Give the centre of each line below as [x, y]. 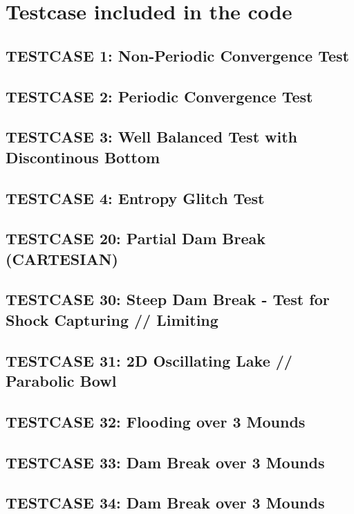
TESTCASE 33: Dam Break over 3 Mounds [165, 462]
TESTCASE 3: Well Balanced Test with [152, 137]
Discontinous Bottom [83, 157]
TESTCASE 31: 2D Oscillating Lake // [149, 360]
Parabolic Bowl [61, 381]
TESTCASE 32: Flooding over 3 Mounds [156, 421]
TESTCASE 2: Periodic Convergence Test [159, 96]
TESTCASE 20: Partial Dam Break [136, 238]
